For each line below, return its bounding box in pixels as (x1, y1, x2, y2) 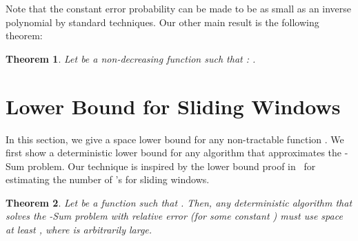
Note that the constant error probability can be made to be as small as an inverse (6, 1, 352, 15)
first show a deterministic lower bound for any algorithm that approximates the (6, 145, 342, 160)
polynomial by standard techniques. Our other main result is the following (6, 14, 319, 29)
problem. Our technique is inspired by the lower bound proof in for (27, 158, 316, 173)
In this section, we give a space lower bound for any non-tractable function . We (6, 132, 344, 146)
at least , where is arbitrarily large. (6, 222, 152, 237)
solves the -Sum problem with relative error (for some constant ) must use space (6, 209, 343, 223)
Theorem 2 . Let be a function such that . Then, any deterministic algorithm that (6, 195, 352, 209)
